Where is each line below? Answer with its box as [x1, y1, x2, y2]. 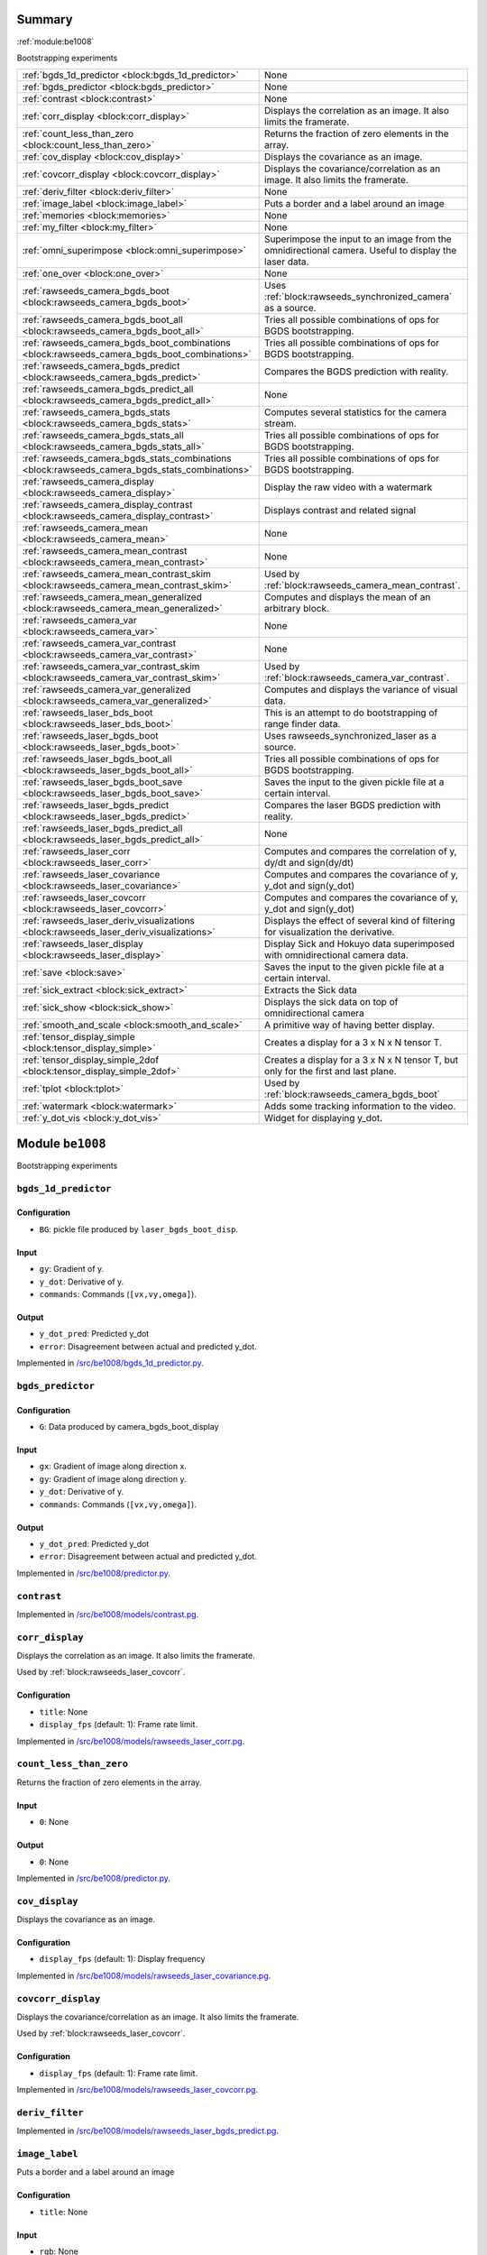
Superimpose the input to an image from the [264, 233, 452, 245]
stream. [264, 418, 297, 430]
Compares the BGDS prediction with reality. [264, 365, 449, 378]
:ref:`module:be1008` [16, 36, 95, 47]
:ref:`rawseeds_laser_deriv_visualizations [22, 915, 196, 927]
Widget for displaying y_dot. [264, 1112, 383, 1125]
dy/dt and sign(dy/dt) [264, 857, 354, 870]
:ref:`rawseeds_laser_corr [22, 845, 131, 858]
